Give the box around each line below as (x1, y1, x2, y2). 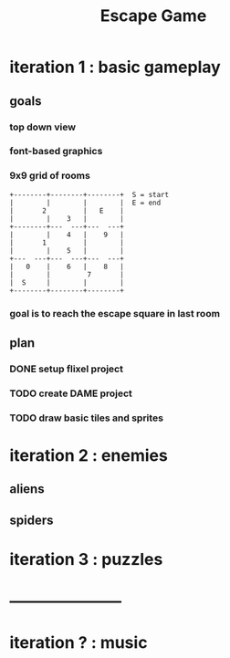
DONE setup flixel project (9, 362, 123, 375)
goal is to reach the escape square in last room (9, 307, 221, 319)
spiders (9, 512, 54, 527)
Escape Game (99, 5, 207, 26)
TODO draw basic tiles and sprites (9, 412, 164, 424)
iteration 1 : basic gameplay (9, 57, 221, 78)
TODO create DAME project (9, 387, 132, 400)
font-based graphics (9, 145, 103, 158)
